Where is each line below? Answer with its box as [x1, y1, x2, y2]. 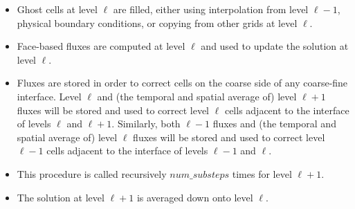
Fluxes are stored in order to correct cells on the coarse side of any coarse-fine [17, 75, 348, 90]
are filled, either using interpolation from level [113, 2, 309, 16]
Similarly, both [117, 116, 181, 131]
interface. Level [17, 89, 82, 103]
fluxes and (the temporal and [212, 116, 336, 131]
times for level [232, 166, 292, 181]
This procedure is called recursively [17, 166, 167, 181]
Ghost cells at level [17, 2, 98, 16]
